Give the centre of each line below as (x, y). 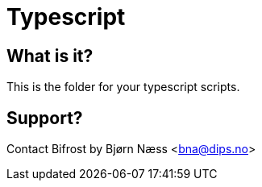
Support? (45, 118)
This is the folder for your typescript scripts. (123, 87)
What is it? (50, 56)
